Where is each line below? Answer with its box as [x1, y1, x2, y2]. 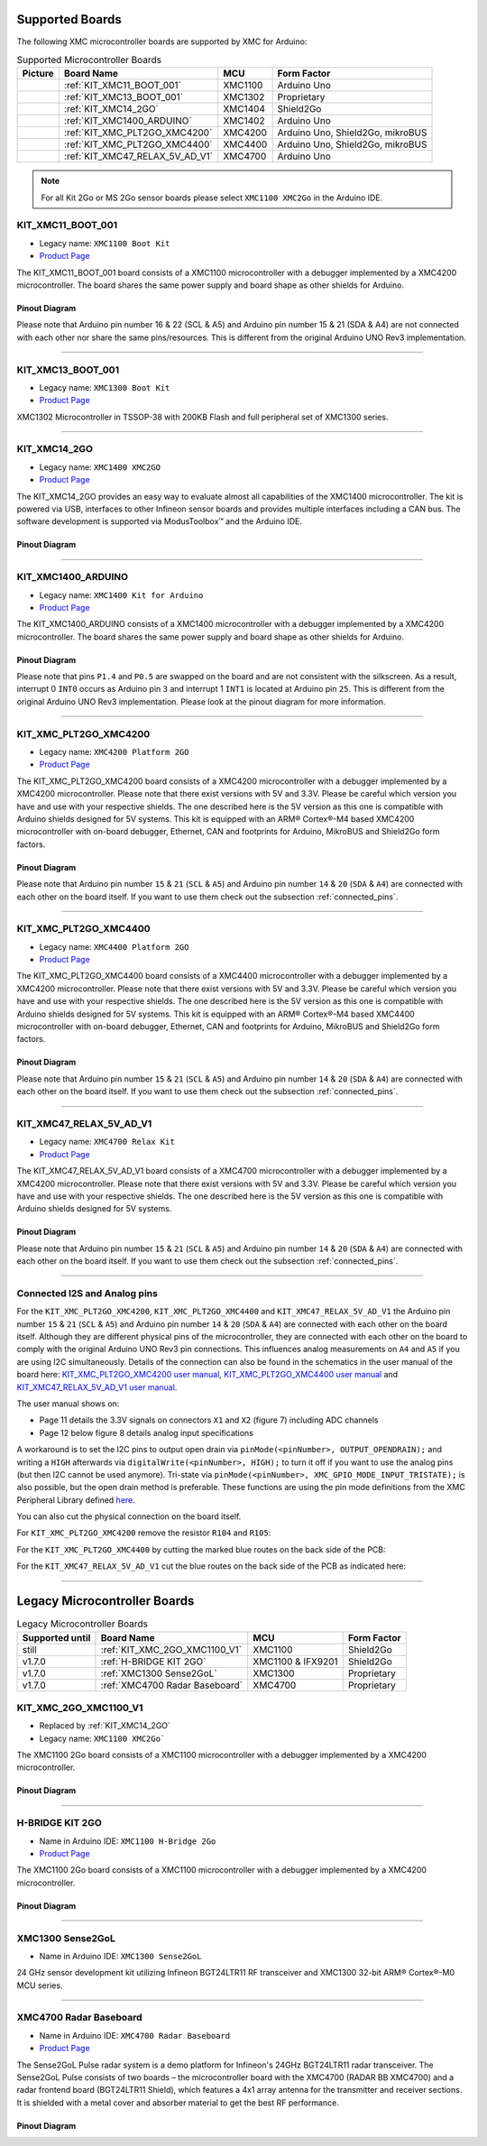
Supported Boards [16, 12, 122, 27]
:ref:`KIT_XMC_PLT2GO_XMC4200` [63, 126, 213, 139]
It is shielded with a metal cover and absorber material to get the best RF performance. [16, 2097, 340, 2108]
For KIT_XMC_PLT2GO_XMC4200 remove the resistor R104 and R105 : [16, 1527, 271, 1538]
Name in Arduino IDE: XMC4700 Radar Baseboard [39, 2030, 231, 2040]
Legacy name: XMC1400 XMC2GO [39, 461, 161, 473]
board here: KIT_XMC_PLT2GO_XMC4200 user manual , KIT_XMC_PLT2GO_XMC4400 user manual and [16, 1369, 399, 1380]
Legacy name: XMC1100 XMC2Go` [39, 1733, 166, 1744]
